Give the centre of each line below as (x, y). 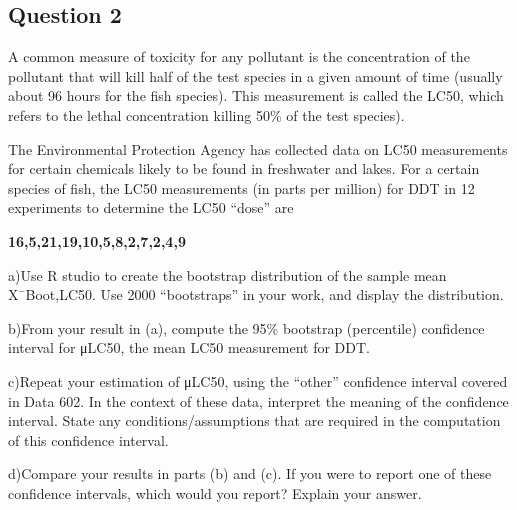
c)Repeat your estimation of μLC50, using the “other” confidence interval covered (258, 380)
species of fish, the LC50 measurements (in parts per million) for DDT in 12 (241, 187)
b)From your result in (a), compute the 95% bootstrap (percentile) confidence (246, 327)
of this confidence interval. (88, 439)
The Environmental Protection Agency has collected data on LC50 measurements (258, 148)
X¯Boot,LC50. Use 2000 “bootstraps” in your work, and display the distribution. (256, 294)
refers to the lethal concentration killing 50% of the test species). (206, 114)
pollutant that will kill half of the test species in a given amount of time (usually (255, 75)
